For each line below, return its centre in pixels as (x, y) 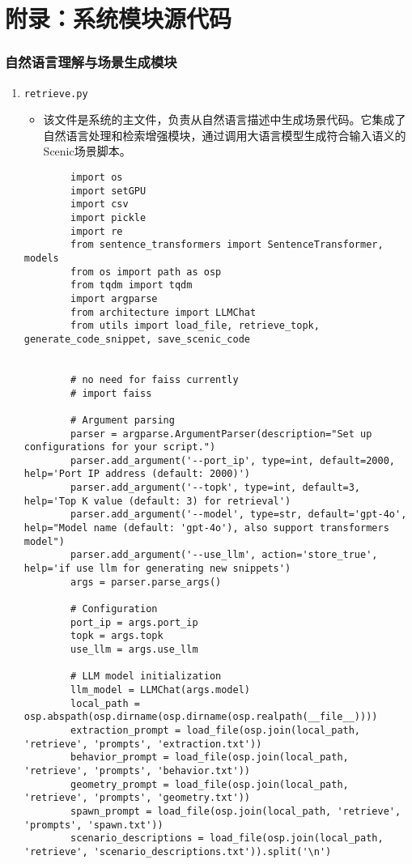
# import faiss (111, 393)
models (41, 258)
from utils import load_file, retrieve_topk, (195, 326)
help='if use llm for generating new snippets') (157, 569)
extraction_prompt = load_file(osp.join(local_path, (216, 730)
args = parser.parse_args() (146, 582)
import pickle (108, 218)
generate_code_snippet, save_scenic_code (137, 339)
